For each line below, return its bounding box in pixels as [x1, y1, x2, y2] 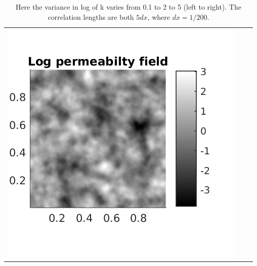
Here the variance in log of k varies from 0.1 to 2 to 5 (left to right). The [16, 2, 241, 12]
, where [147, 11, 170, 22]
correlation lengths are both [48, 11, 134, 22]
